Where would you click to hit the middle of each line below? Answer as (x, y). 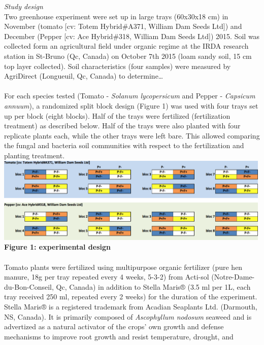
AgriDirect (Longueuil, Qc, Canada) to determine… (84, 76)
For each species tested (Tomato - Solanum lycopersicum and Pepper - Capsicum (130, 96)
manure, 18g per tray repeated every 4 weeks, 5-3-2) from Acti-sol (107, 277)
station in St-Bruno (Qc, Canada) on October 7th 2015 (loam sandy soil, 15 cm (128, 56)
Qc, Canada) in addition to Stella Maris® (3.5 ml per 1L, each (153, 286)
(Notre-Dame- (233, 277)
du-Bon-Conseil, (29, 286)
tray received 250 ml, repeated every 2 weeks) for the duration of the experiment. (131, 297)
